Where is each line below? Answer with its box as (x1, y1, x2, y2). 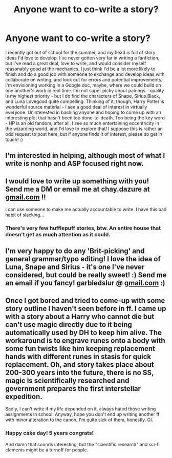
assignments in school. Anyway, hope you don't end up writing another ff (5, 411, 160, 418)
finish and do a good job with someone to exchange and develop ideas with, (5, 71, 166, 77)
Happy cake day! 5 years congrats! (5, 429, 94, 436)
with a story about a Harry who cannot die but (5, 312, 155, 321)
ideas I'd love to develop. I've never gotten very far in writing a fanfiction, (5, 55, 160, 61)
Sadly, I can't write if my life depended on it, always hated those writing (5, 406, 156, 412)
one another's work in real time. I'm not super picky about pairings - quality (5, 87, 164, 93)
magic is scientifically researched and (5, 376, 130, 385)
